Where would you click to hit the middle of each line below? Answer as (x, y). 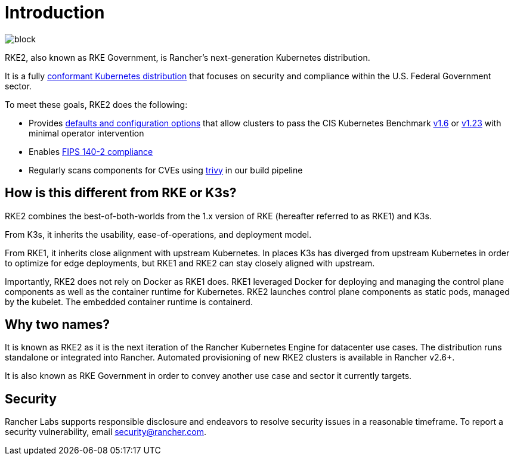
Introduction (55, 13)
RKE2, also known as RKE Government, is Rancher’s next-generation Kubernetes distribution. (188, 57)
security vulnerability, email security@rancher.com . (106, 432)
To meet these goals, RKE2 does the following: (96, 104)
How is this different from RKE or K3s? (121, 193)
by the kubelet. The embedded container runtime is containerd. (129, 302)
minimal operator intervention (86, 133)
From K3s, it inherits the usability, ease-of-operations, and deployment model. (158, 234)
